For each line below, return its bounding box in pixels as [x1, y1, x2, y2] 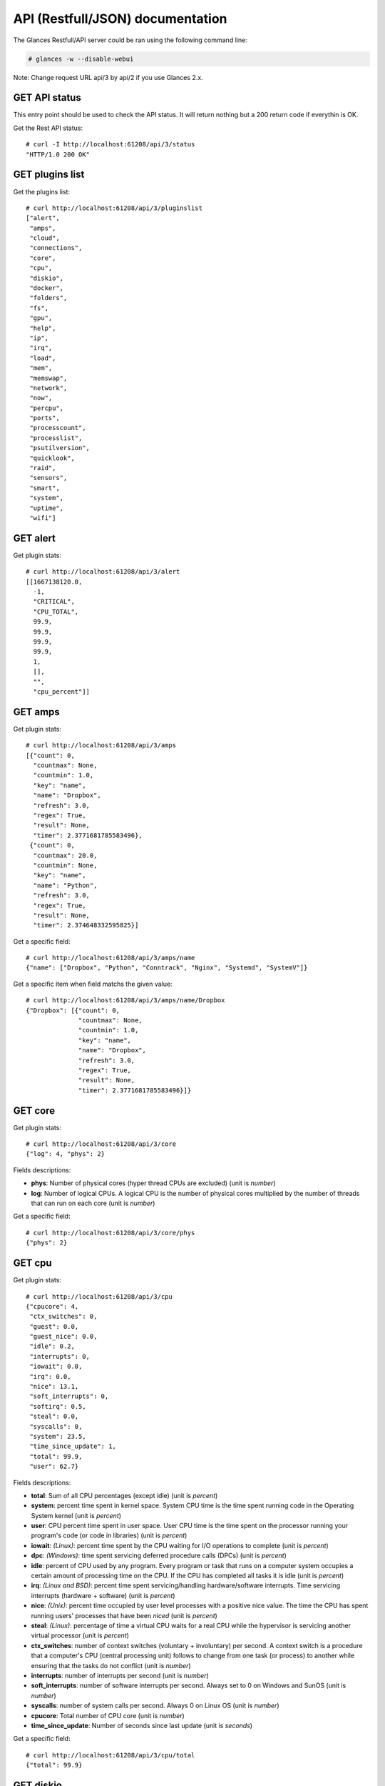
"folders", [29, 294, 68, 302]
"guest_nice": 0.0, [29, 1332, 98, 1341]
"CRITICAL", [33, 597, 75, 606]
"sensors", [29, 474, 68, 482]
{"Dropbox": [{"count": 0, [26, 1006, 120, 1014]
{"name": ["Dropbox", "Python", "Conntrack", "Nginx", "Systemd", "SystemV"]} [26, 964, 308, 972]
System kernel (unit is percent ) [31, 1511, 121, 1520]
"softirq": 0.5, [29, 1402, 86, 1410]
